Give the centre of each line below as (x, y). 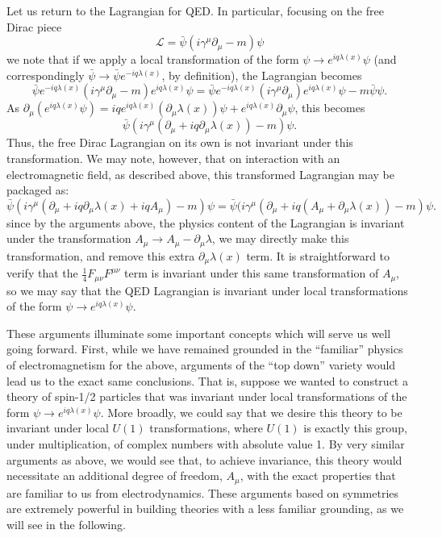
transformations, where (206, 428)
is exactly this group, (355, 428)
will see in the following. (66, 524)
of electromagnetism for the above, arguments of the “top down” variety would (201, 365)
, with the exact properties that (318, 475)
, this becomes (330, 108)
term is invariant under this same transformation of (252, 273)
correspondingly (46, 75)
